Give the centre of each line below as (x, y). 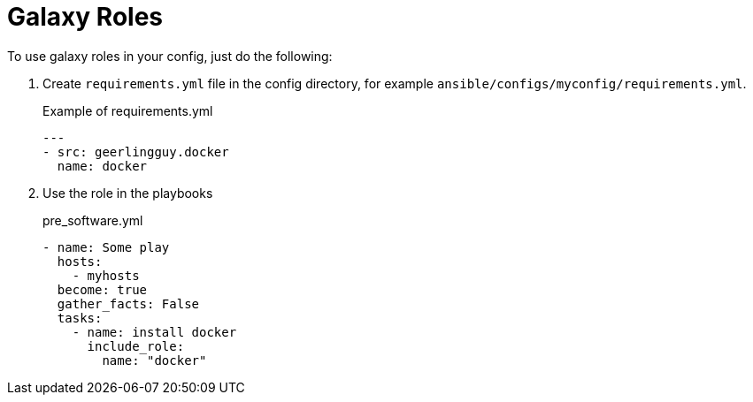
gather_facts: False (128, 303)
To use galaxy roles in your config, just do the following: (170, 56)
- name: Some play (106, 247)
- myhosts (106, 275)
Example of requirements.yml (128, 110)
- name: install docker (154, 332)
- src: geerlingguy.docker (136, 152)
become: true (102, 289)
